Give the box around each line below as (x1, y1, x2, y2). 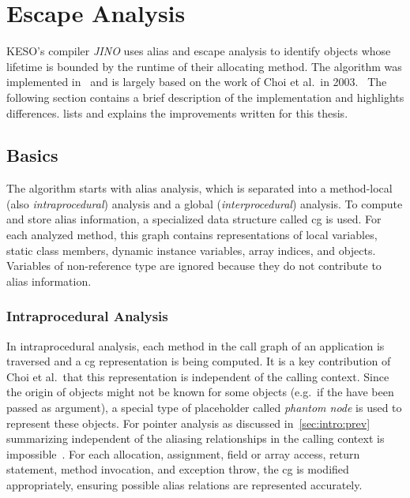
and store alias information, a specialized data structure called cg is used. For (6, 211, 382, 227)
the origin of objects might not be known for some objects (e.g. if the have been (6, 384, 394, 400)
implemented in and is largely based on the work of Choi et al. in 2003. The (6, 73, 387, 90)
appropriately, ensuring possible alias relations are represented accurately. (6, 477, 363, 493)
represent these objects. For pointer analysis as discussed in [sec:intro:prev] (6, 414, 371, 431)
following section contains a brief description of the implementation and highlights (6, 88, 404, 105)
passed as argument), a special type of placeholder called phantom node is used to (6, 399, 402, 416)
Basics (6, 143, 58, 167)
